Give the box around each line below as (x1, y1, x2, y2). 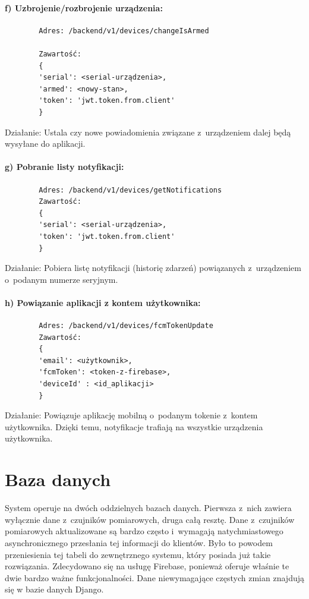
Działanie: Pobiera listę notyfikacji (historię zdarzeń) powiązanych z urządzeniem (5, 261, 301, 274)
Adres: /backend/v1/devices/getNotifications (39, 185, 222, 194)
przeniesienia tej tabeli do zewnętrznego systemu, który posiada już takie (5, 548, 271, 560)
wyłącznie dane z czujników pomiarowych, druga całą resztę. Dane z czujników (5, 513, 295, 525)
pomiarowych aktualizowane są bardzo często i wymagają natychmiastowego (5, 525, 283, 537)
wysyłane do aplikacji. (5, 137, 86, 150)
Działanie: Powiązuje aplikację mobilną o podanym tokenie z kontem (5, 409, 258, 421)
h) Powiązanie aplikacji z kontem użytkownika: (5, 296, 201, 308)
